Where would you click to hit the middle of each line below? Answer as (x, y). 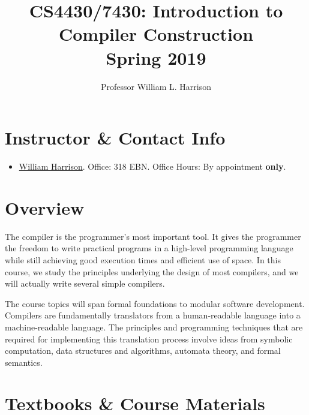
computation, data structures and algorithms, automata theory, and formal (143, 351)
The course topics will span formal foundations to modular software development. (155, 303)
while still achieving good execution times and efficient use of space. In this (143, 259)
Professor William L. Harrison (156, 86)
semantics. (24, 362)
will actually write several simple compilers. (85, 283)
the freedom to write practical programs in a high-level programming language (149, 248)
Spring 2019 (156, 57)
